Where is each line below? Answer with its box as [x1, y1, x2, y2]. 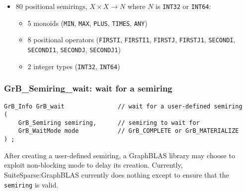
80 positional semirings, [15, 1, 87, 11]
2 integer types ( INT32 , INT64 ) [27, 61, 120, 71]
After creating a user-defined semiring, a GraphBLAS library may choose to [4, 150, 235, 160]
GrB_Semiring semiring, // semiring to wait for [18, 119, 200, 126]
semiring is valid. [4, 179, 59, 190]
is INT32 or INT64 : [156, 1, 211, 11]
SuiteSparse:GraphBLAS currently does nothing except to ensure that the [4, 169, 229, 180]
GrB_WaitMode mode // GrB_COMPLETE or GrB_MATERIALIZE [18, 127, 239, 135]
